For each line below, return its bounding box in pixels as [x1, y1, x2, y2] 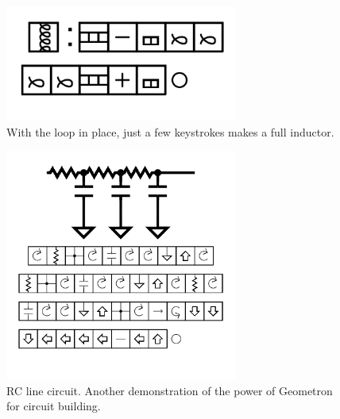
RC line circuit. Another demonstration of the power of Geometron [6, 382, 333, 398]
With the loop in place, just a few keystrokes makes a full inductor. [6, 123, 334, 140]
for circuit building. [6, 398, 101, 414]
